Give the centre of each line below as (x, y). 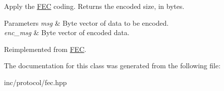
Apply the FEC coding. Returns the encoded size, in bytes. (94, 6)
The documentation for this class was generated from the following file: (112, 66)
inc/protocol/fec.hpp (36, 82)
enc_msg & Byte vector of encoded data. (67, 32)
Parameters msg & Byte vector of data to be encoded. (86, 23)
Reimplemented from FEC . (45, 49)
